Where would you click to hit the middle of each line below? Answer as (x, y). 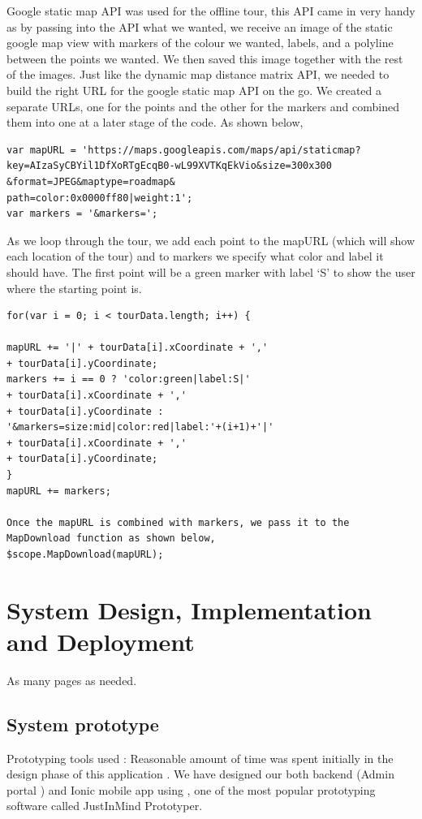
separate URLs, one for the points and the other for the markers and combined (203, 106)
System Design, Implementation (189, 609)
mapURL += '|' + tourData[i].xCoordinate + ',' (138, 348)
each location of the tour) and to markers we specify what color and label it (195, 256)
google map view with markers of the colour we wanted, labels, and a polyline (200, 43)
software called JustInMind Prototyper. (105, 806)
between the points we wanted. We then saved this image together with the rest (205, 58)
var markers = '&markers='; (82, 214)
